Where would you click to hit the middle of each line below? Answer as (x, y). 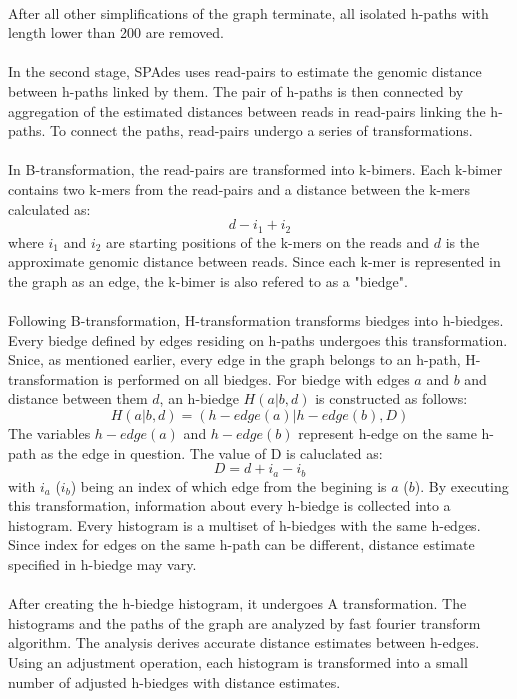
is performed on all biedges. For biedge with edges (256, 378)
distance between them (78, 398)
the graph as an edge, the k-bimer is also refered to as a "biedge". (208, 280)
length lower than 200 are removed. (116, 32)
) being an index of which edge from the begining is (228, 485)
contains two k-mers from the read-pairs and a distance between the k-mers (239, 188)
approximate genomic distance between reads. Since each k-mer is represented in (254, 261)
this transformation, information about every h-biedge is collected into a (229, 505)
